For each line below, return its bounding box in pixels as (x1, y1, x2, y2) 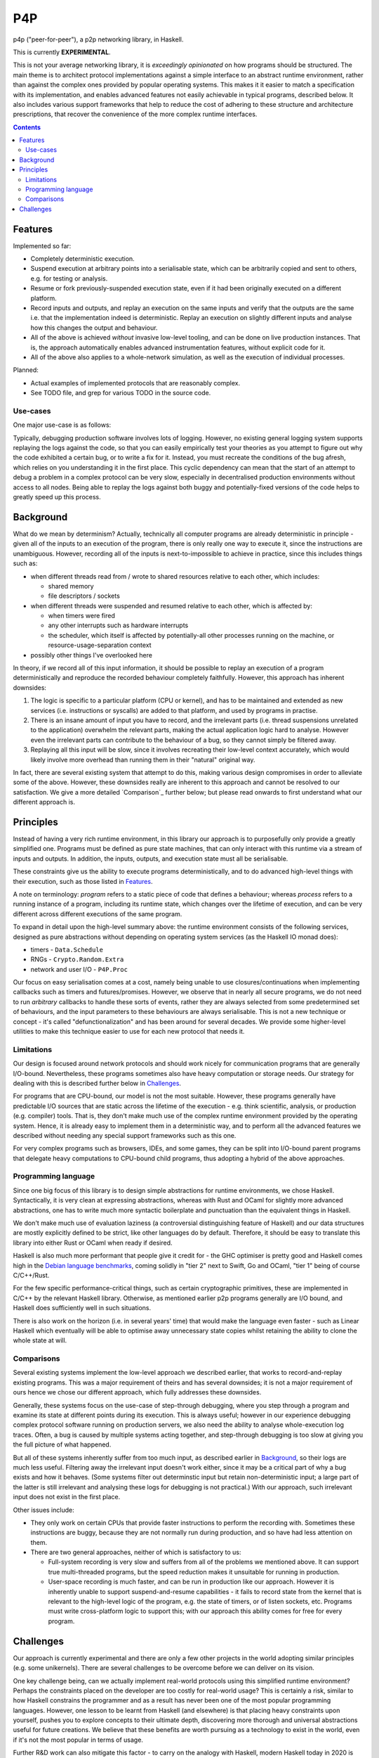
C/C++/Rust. (13, 1271, 50, 1279)
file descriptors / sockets (48, 591, 121, 601)
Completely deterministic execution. (30, 255, 135, 263)
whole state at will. (13, 1336, 67, 1345)
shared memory (48, 582, 94, 590)
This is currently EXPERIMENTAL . (13, 48, 112, 56)
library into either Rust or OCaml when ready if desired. (13, 1238, 173, 1247)
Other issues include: (13, 1506, 74, 1514)
